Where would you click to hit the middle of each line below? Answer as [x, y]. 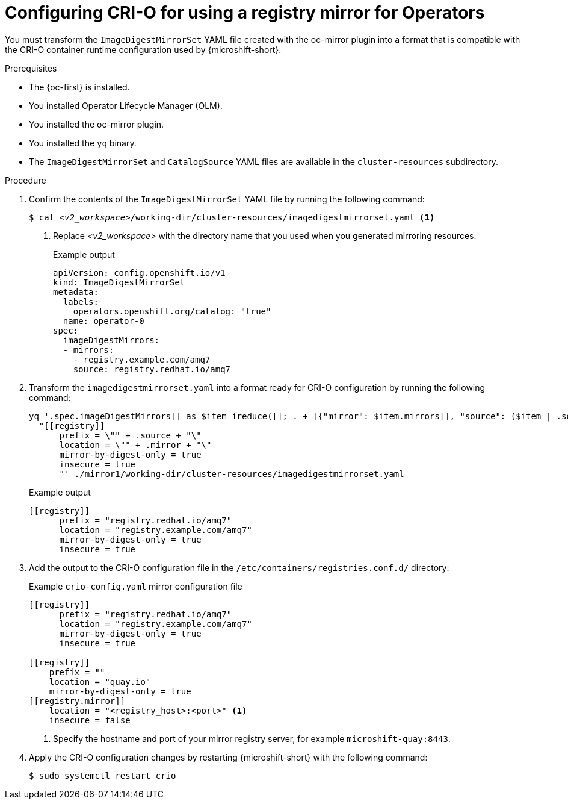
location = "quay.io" [100, 681]
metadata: [76, 292]
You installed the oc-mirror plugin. [97, 124]
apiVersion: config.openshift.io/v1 [139, 273]
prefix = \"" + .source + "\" [130, 435]
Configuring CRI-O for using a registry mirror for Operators [245, 13]
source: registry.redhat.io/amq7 [152, 369]
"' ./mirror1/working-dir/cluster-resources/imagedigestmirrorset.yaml [232, 474]
